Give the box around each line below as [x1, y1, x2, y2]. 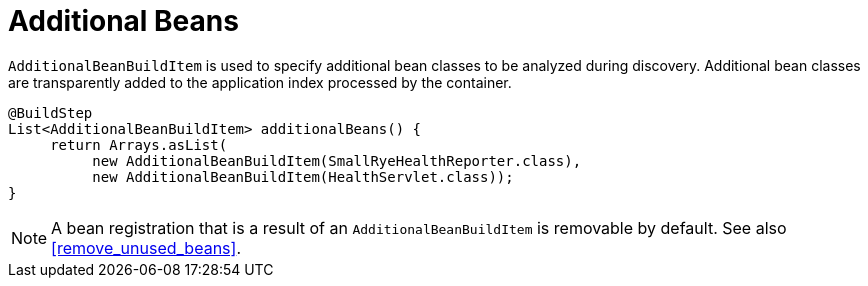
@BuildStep [8, 104, 93, 121]
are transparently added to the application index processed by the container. [8, 73, 512, 91]
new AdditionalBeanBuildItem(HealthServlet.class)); [92, 168, 514, 185]
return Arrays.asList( [50, 136, 228, 153]
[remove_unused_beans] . [51, 237, 241, 258]
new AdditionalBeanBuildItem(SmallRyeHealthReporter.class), [92, 152, 582, 169]
